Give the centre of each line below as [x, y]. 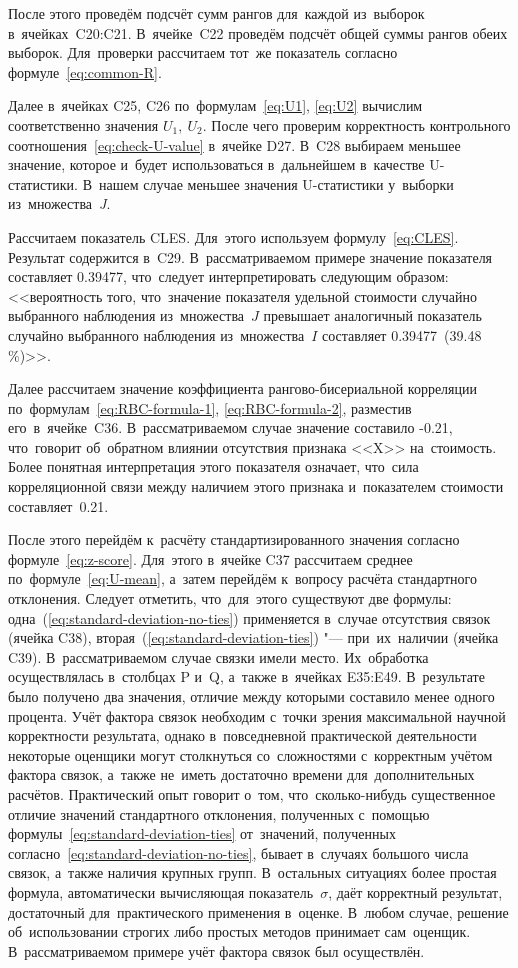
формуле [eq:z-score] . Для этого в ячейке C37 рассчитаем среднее [210, 558]
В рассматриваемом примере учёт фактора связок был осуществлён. [216, 950]
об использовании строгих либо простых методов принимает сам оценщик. [239, 931]
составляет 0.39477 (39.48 [402, 334]
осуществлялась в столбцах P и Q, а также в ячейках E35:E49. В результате [246, 676]
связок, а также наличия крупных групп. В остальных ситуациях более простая [252, 872]
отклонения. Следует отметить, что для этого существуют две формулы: [230, 598]
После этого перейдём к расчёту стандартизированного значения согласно [234, 539]
